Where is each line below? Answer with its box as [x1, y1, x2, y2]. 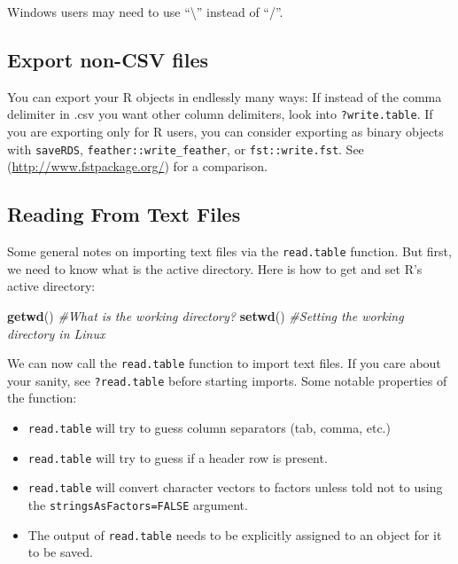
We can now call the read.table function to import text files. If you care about [7, 354, 441, 372]
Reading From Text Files [7, 200, 241, 228]
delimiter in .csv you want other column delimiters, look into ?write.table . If [7, 105, 433, 123]
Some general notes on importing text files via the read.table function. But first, [7, 242, 452, 261]
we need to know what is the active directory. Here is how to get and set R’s [7, 259, 423, 278]
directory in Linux [7, 324, 105, 342]
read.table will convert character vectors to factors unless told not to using [27, 478, 443, 497]
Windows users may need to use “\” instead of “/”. [7, 3, 283, 20]
